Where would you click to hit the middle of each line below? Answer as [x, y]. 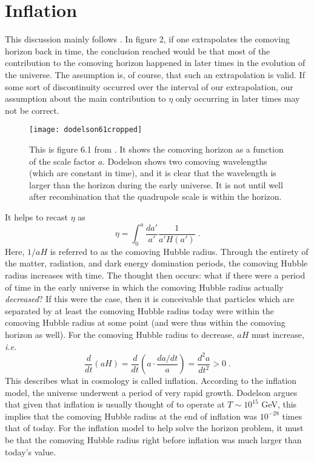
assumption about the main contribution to [85, 98]
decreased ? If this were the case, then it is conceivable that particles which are [150, 299]
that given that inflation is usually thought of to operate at [115, 404]
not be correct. [32, 110]
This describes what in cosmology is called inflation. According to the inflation [151, 381]
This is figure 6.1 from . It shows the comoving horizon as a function [156, 149]
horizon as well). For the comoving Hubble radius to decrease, [120, 334]
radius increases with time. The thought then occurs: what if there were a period [155, 275]
